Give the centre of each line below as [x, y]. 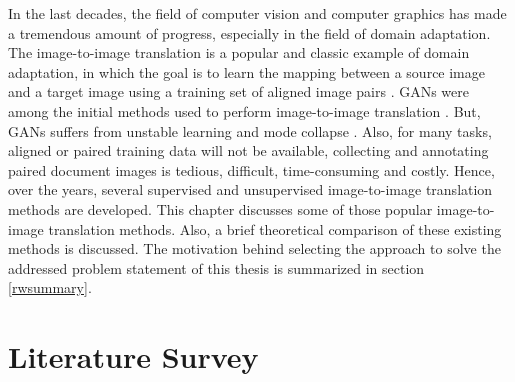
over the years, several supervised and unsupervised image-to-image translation [250, 189]
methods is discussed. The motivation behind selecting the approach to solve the [254, 248]
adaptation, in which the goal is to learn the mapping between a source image [246, 71]
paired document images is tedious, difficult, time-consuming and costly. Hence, [251, 169]
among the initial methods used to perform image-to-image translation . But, [244, 110]
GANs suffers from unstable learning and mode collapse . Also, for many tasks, [250, 130]
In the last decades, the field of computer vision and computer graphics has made [257, 13]
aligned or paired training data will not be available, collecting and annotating [248, 150]
